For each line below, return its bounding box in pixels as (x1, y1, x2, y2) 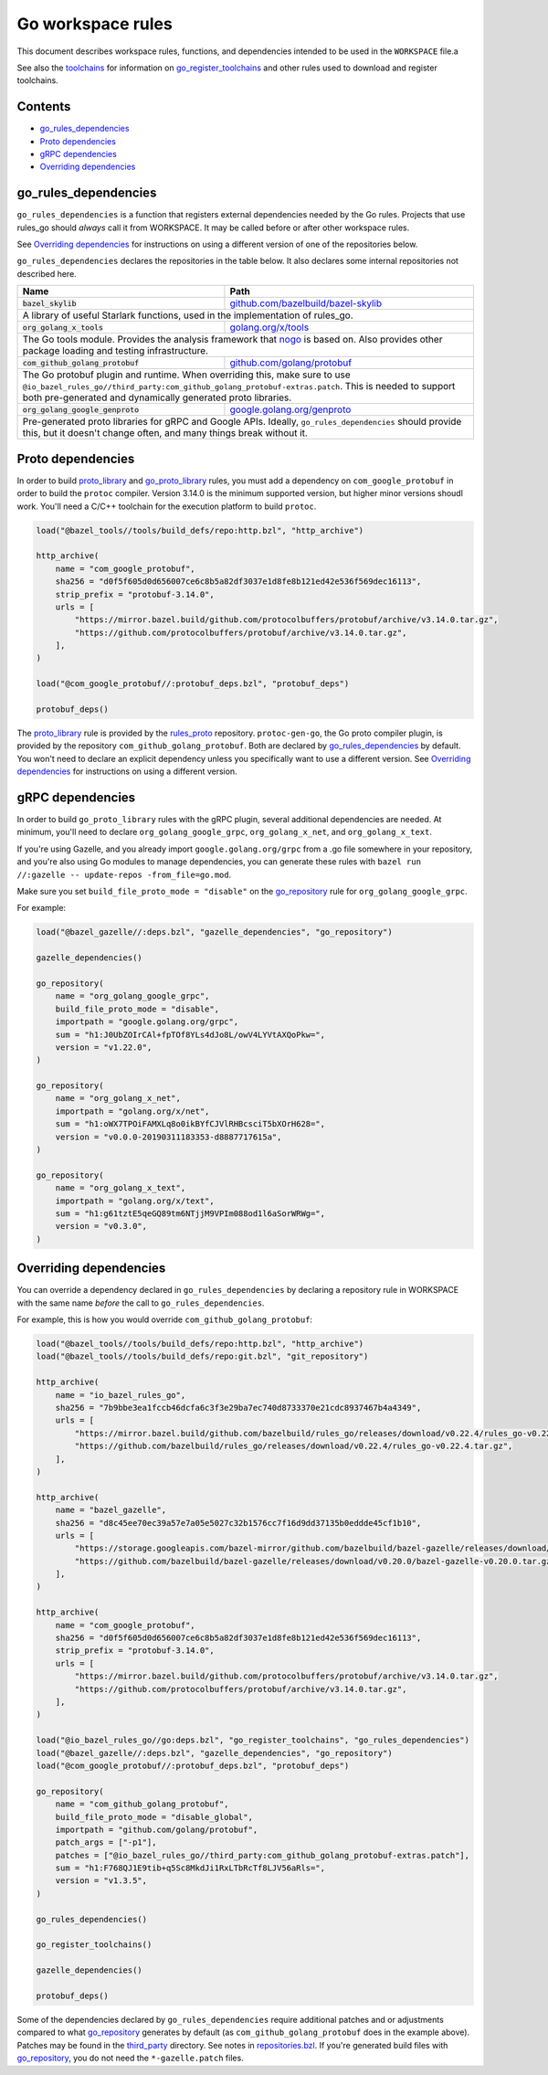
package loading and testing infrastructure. (22, 344, 209, 357)
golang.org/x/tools (229, 321, 310, 333)
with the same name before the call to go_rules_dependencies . (16, 1297, 265, 1308)
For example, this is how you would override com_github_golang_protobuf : (16, 1314, 313, 1325)
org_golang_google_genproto (22, 405, 140, 415)
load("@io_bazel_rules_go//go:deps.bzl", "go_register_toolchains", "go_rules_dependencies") (36, 1735, 470, 1745)
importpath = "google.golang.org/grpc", (55, 1017, 239, 1027)
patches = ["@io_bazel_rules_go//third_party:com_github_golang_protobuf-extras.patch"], (55, 1850, 470, 1860)
